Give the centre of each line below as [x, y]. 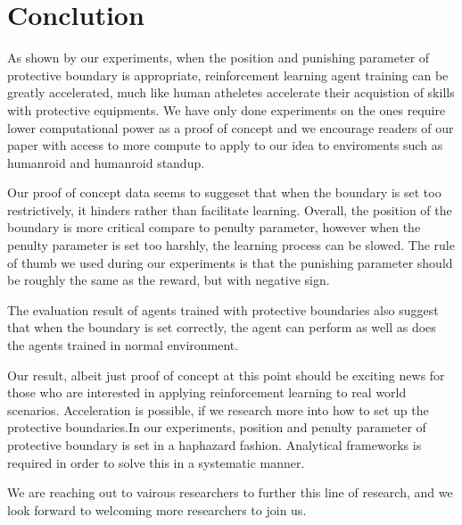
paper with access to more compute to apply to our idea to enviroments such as [225, 145]
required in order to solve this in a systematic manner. [156, 462]
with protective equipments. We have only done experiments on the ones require [227, 109]
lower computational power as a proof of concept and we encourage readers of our [231, 127]
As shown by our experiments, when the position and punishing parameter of [219, 58]
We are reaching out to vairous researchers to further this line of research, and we [230, 492]
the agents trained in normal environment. [123, 345]
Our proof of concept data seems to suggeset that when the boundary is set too [224, 192]
